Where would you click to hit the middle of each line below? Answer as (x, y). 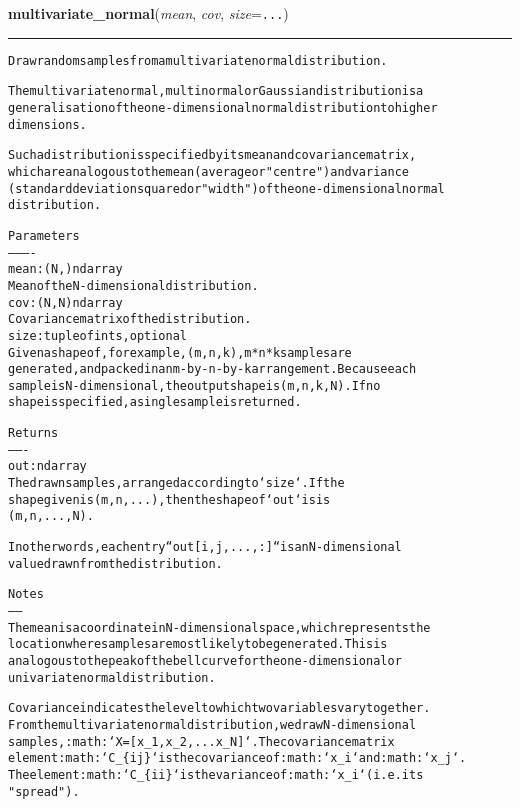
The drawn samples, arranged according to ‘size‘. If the (176, 483)
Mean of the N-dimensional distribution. (133, 285)
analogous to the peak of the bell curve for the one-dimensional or (205, 661)
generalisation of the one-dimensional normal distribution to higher (223, 107)
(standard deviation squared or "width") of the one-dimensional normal (226, 188)
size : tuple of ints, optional (98, 335)
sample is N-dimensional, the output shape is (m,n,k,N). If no (194, 385)
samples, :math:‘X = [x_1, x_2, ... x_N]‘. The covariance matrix (201, 741)
